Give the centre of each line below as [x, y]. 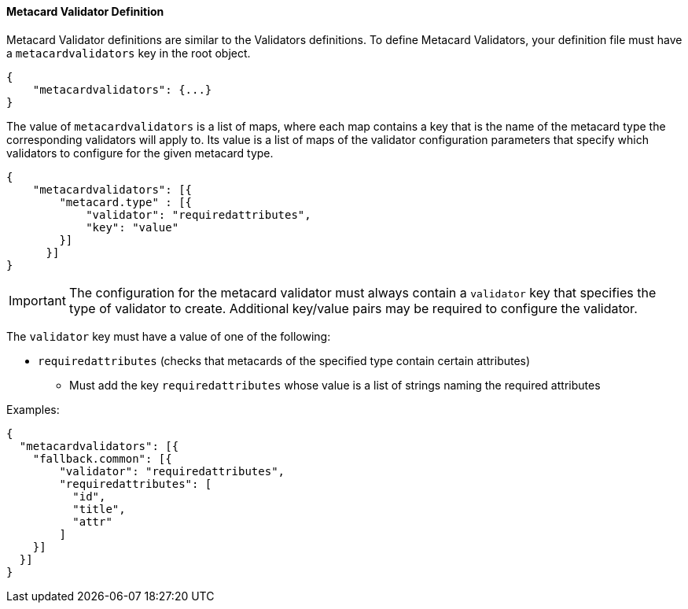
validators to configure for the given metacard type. [140, 153]
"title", [99, 509]
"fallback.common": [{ [102, 458]
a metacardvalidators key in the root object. [129, 53]
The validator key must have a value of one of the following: [169, 336]
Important [37, 300]
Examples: [33, 409]
